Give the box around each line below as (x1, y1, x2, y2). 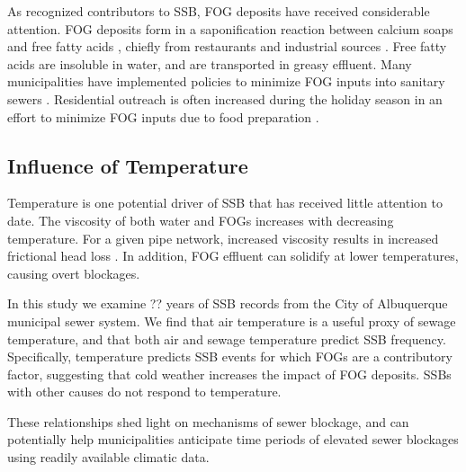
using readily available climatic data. (7, 448, 210, 467)
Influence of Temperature (7, 151, 248, 179)
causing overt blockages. (7, 263, 140, 282)
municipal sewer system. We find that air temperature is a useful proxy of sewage (7, 311, 456, 330)
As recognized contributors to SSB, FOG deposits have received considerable (7, 2, 430, 20)
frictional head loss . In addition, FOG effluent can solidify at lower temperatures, (7, 246, 459, 265)
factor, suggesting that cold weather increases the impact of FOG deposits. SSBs (7, 364, 452, 383)
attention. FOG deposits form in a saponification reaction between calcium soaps (7, 19, 453, 38)
